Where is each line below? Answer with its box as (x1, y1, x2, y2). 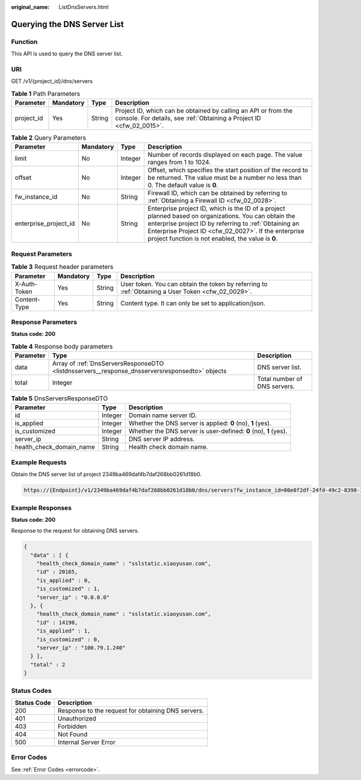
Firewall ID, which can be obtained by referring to (147, 189, 288, 197)
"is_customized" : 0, (36, 636, 100, 643)
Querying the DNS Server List (11, 19, 125, 29)
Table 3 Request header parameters (11, 262, 114, 271)
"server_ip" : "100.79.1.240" (36, 644, 126, 651)
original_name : (11, 4, 50, 10)
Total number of (257, 375, 303, 383)
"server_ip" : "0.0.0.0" (36, 593, 110, 601)
